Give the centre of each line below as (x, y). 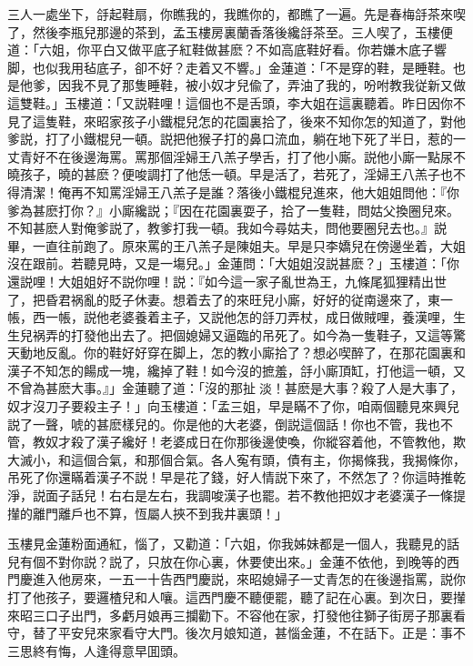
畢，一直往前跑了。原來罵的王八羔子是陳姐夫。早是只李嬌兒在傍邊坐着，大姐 (236, 245)
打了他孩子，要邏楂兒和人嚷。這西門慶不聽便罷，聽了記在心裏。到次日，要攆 (236, 597)
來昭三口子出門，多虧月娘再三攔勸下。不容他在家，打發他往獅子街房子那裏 (230, 615)
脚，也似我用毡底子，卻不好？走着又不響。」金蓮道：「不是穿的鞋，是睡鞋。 (230, 67)
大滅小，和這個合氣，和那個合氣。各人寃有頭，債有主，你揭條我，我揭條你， (236, 459)
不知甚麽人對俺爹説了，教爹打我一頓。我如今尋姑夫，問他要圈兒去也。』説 (227, 228)
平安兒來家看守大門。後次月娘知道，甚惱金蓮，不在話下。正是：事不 (262, 633)
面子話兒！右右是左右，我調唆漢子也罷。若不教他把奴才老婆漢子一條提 (255, 495)
